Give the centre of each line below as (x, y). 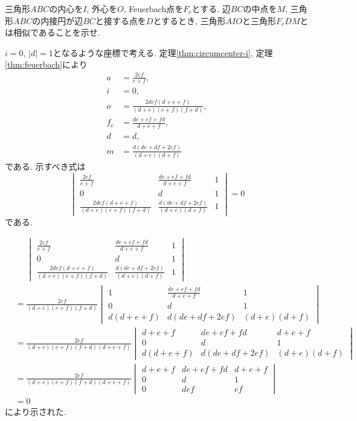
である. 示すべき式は (45, 166)
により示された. (36, 411)
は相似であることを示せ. (53, 32)
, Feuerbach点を (153, 8)
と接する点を (121, 20)
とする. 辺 (211, 8)
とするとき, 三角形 (189, 20)
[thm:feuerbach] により (46, 64)
